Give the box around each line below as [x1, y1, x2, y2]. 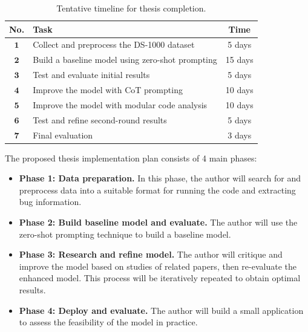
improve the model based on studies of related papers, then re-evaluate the [19, 259, 297, 272]
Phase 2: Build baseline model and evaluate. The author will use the [19, 215, 298, 228]
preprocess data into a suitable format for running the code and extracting [19, 183, 296, 196]
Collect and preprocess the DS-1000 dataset [33, 38, 195, 51]
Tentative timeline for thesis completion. [56, 2, 206, 14]
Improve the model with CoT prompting [33, 83, 183, 96]
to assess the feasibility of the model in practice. [19, 316, 198, 328]
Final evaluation [33, 128, 93, 141]
